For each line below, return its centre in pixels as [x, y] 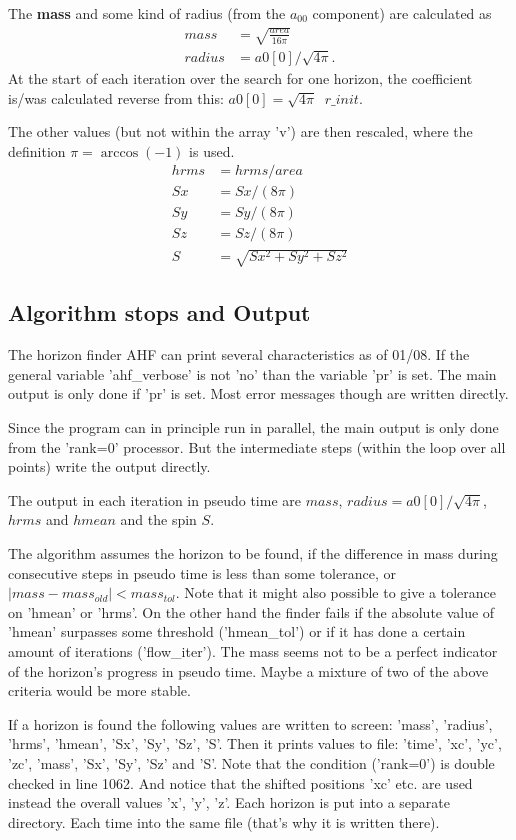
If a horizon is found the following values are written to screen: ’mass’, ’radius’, [250, 723]
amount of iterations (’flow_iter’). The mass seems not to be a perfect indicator [253, 650]
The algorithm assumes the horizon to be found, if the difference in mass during [253, 553]
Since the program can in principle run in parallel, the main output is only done [253, 427]
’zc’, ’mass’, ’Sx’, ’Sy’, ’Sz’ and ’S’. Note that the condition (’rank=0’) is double [251, 762]
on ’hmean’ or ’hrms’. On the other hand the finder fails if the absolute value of [251, 611]
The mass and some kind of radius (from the [147, 13]
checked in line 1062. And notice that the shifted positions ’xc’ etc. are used [240, 782]
